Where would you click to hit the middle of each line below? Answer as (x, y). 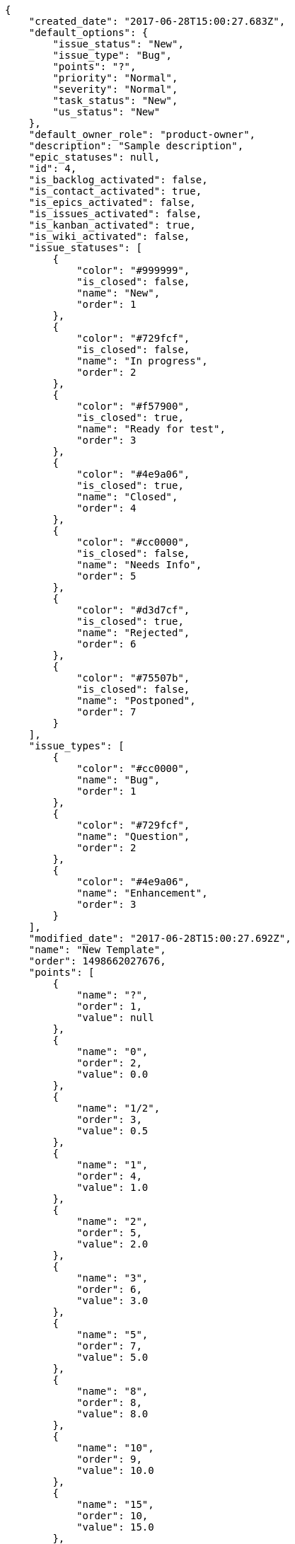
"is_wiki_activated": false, (109, 236)
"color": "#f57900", (133, 406)
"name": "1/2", (118, 1108)
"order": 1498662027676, (97, 961)
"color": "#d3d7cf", (133, 610)
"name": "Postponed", (136, 701)
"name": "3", (112, 1278)
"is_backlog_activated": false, (118, 180)
